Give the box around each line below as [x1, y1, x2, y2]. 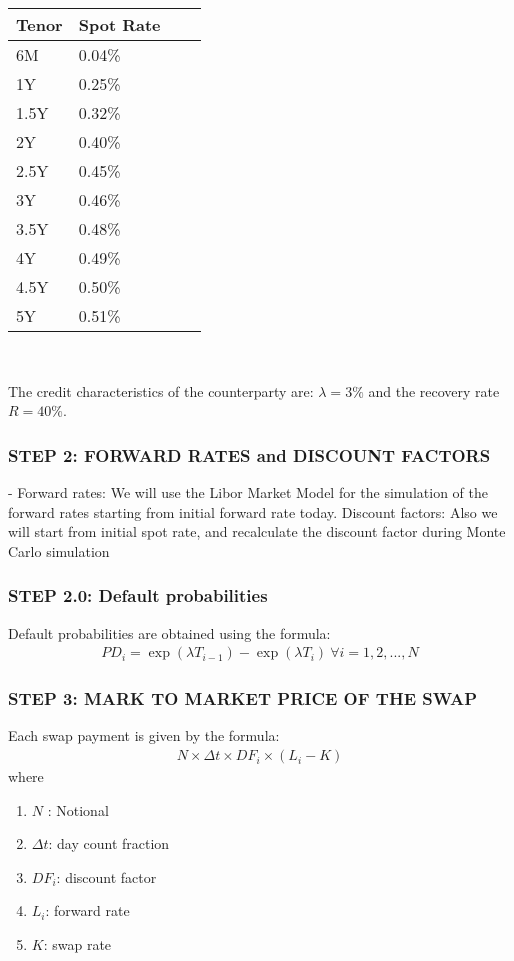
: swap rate [43, 934, 112, 955]
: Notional [47, 799, 109, 820]
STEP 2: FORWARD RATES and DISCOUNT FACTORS [8, 442, 491, 467]
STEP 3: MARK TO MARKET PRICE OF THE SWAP [8, 686, 478, 711]
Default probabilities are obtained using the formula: [8, 622, 331, 643]
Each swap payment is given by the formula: [8, 725, 280, 746]
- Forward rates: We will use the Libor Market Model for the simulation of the [8, 482, 488, 502]
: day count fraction [48, 833, 170, 854]
